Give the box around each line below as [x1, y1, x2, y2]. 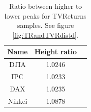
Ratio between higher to [9, 1, 82, 11]
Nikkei [8, 95, 28, 106]
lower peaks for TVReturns [4, 10, 87, 21]
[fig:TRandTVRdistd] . [12, 29, 79, 40]
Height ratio [34, 46, 77, 57]
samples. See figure [17, 20, 74, 30]
